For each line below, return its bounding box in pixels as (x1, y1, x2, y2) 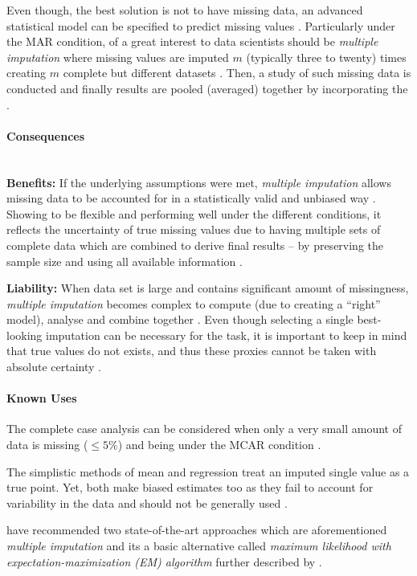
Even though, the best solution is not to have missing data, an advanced (6, 2, 363, 18)
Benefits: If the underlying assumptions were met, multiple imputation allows (6, 174, 391, 190)
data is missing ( (6, 436, 88, 453)
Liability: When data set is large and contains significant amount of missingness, (6, 280, 409, 296)
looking (6, 326, 43, 343)
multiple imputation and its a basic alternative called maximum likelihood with (6, 537, 391, 554)
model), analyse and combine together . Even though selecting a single (6, 311, 354, 328)
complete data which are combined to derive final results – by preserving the (6, 236, 384, 253)
